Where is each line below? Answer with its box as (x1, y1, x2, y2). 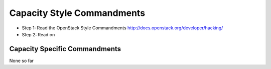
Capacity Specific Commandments (9, 45, 121, 53)
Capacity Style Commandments (9, 7, 146, 18)
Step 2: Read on (22, 31, 55, 37)
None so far (9, 58, 34, 64)
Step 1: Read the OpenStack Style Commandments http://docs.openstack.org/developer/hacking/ (22, 25, 223, 31)
